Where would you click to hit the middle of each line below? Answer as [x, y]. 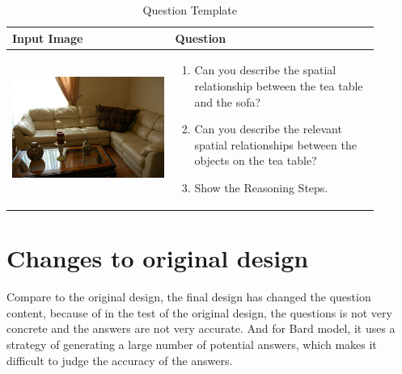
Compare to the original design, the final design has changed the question [189, 297]
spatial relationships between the [275, 144]
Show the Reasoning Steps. [261, 187]
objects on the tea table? [256, 160]
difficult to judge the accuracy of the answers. [120, 360]
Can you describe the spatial [265, 70]
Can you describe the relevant [268, 129]
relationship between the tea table [279, 86]
